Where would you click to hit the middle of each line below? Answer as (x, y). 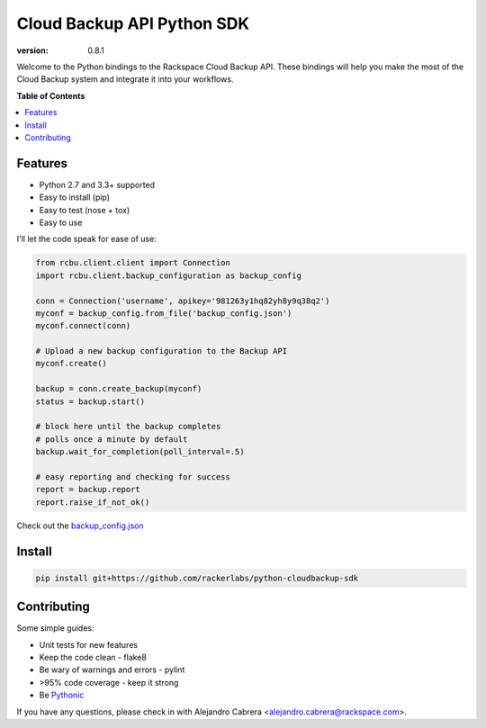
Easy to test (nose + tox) (85, 210)
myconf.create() (72, 364)
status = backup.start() (90, 401)
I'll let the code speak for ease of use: (86, 239)
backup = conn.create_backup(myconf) (119, 389)
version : (32, 50)
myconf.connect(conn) (83, 326)
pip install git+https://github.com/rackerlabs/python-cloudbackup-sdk (197, 578)
